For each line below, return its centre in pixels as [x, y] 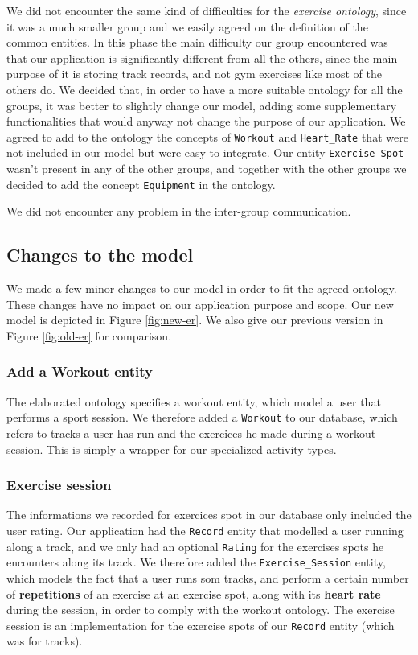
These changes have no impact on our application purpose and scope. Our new [200, 304]
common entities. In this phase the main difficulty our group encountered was [197, 42]
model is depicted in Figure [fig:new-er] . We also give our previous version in [195, 320]
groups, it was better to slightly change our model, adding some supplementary [202, 105]
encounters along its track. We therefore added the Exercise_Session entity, [196, 562]
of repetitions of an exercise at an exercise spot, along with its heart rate [194, 593]
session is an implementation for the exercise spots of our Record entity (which [201, 625]
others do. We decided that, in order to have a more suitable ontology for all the [205, 89]
